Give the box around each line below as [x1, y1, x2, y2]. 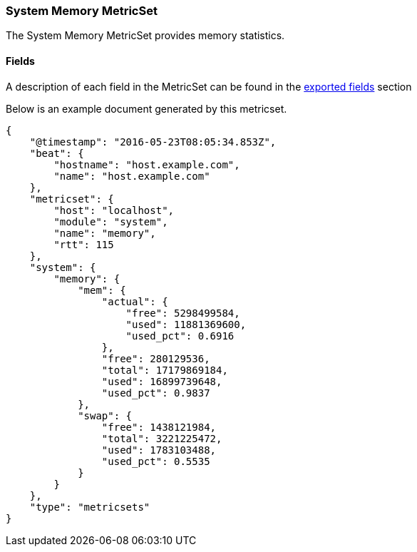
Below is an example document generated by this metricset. [6, 102, 287, 115]
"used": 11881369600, [125, 318, 247, 330]
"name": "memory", [53, 227, 156, 239]
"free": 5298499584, [125, 307, 240, 319]
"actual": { [101, 295, 168, 307]
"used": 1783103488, [101, 444, 217, 456]
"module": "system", [53, 215, 168, 228]
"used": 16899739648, [101, 375, 222, 387]
